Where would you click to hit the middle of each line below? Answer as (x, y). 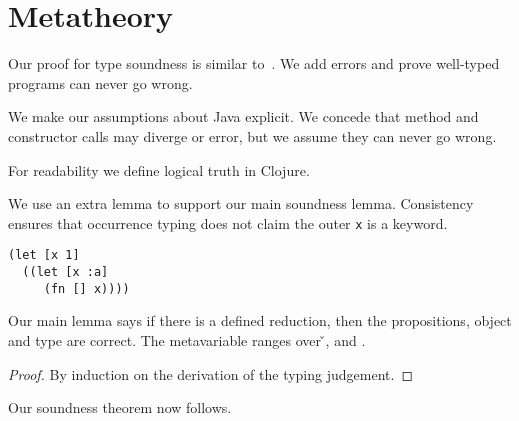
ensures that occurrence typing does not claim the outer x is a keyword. (228, 222)
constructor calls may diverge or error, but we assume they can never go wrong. (252, 135)
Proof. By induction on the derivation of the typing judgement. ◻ (211, 373)
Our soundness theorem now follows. (120, 407)
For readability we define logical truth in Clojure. (159, 169)
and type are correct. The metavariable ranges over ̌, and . (187, 339)
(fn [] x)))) (86, 288)
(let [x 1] (44, 255)
